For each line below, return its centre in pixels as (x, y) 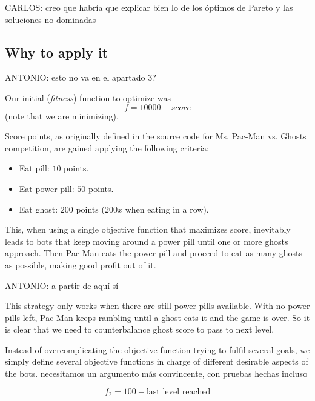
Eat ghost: (38, 209)
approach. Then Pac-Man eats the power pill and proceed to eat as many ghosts (154, 253)
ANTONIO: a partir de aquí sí (62, 285)
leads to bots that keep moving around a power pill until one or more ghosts (147, 241)
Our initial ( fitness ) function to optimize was (88, 97)
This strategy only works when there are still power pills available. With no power (157, 306)
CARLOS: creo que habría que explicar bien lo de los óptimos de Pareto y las (149, 7)
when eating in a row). (167, 209)
